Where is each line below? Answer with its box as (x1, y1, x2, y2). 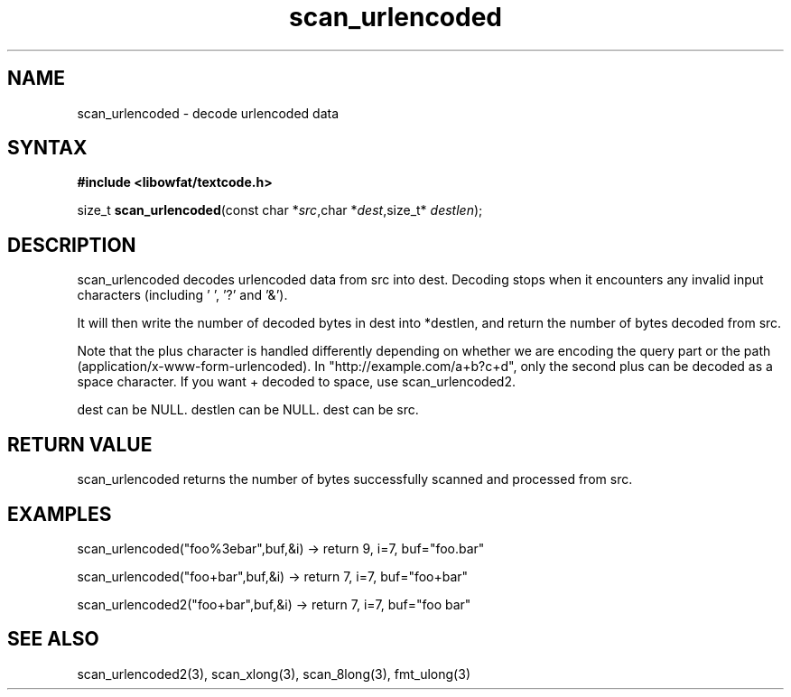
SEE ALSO (7, 627, 99, 651)
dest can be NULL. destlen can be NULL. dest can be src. (77, 402, 419, 418)
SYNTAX (7, 136, 88, 160)
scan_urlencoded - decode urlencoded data (77, 105, 340, 121)
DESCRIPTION (7, 233, 136, 256)
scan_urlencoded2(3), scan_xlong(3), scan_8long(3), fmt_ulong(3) (77, 665, 470, 682)
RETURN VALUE (7, 432, 153, 456)
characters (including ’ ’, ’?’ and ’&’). (77, 287, 288, 303)
